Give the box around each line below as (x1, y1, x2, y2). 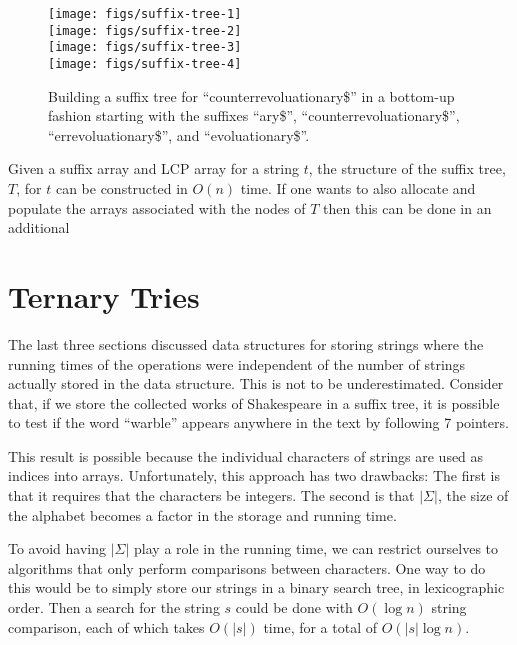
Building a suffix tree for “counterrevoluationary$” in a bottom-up (48, 85, 455, 106)
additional (8, 217, 70, 238)
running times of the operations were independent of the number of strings (8, 353, 466, 374)
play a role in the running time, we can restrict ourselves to (134, 538, 499, 559)
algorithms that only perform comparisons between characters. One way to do (8, 557, 486, 578)
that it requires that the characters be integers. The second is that (8, 485, 415, 506)
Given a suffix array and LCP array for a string (8, 158, 300, 179)
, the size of (437, 485, 509, 506)
